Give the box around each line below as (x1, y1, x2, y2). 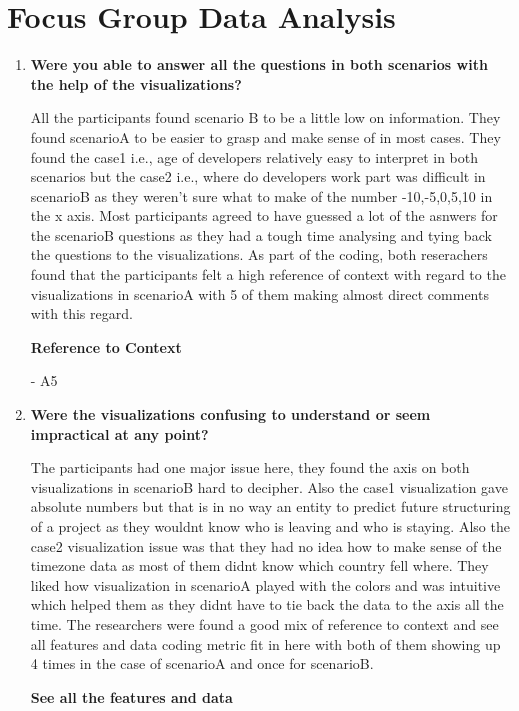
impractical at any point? (30, 423, 209, 444)
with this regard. (30, 303, 133, 324)
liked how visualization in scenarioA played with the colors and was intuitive (30, 574, 501, 595)
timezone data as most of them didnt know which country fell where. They (30, 555, 489, 576)
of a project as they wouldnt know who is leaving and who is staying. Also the (30, 516, 510, 536)
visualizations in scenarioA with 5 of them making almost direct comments (30, 283, 489, 304)
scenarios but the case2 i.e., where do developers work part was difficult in (30, 166, 486, 187)
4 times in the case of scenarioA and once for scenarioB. (30, 653, 374, 674)
